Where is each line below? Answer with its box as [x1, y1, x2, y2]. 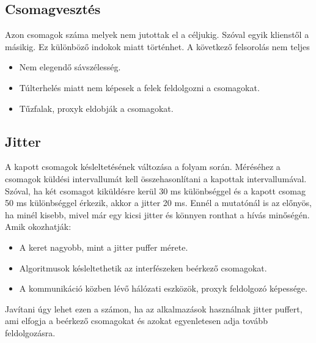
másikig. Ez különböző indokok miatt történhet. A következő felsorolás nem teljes [5, 40, 310, 53]
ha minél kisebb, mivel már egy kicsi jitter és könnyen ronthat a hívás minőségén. [5, 208, 310, 221]
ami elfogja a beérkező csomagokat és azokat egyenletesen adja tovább [5, 314, 268, 327]
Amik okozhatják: [5, 220, 72, 233]
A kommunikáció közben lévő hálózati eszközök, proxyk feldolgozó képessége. [19, 282, 307, 295]
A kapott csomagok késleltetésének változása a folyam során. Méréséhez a [5, 160, 281, 173]
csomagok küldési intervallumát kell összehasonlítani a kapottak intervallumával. [5, 172, 307, 185]
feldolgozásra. [5, 326, 56, 339]
